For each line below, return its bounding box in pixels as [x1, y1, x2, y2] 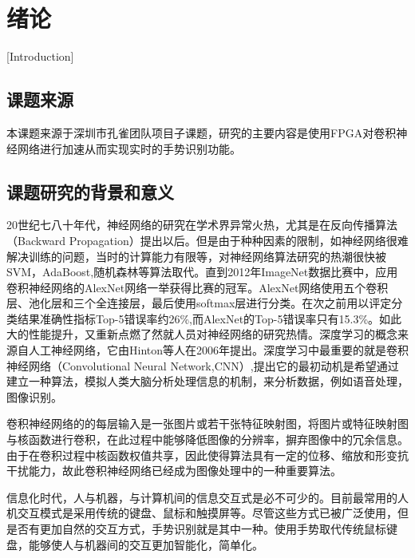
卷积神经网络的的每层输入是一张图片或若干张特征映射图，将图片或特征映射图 [6, 415, 409, 432]
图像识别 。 [6, 388, 62, 405]
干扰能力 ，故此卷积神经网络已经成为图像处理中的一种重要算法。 [6, 462, 342, 479]
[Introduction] [6, 48, 74, 65]
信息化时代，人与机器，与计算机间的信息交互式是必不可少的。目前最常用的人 [6, 489, 409, 505]
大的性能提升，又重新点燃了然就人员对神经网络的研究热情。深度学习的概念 [6, 326, 397, 342]
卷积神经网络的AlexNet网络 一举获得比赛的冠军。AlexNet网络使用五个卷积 [6, 279, 389, 295]
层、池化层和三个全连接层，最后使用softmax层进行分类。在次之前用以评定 [6, 295, 392, 311]
